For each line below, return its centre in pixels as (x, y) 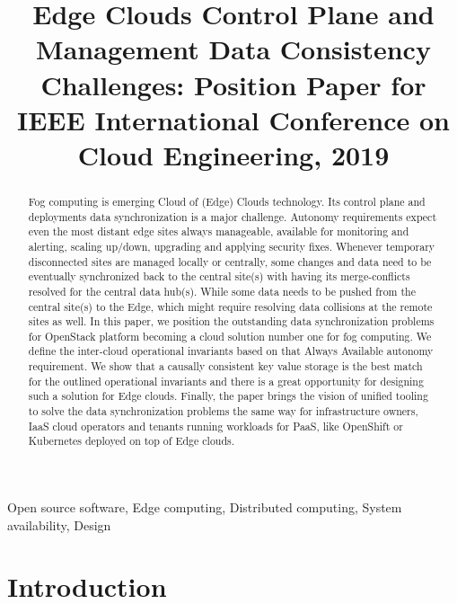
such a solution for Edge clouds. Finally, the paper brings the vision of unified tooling (228, 396)
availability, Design (59, 524)
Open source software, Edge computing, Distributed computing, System (205, 507)
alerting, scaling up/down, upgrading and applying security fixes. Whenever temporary (232, 246)
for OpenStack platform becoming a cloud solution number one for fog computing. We (230, 336)
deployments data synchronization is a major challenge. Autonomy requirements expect (233, 216)
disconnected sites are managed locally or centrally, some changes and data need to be (230, 261)
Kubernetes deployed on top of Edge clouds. (132, 441)
